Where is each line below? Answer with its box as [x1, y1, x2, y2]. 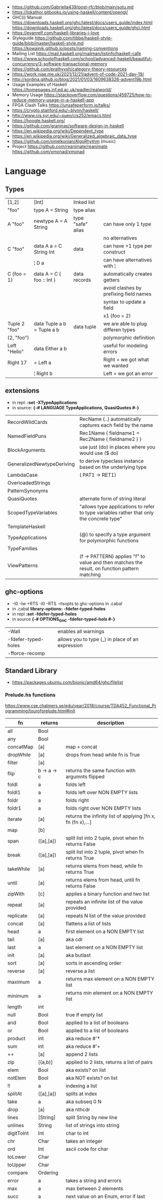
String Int [33, 249, 55, 255]
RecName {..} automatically [79, 416, 142, 422]
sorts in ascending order [65, 959, 121, 966]
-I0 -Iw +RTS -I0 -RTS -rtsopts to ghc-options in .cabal [12, 600, 123, 607]
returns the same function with [65, 767, 136, 774]
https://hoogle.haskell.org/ [12, 118, 65, 123]
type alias [73, 207, 96, 213]
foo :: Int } [33, 277, 56, 283]
